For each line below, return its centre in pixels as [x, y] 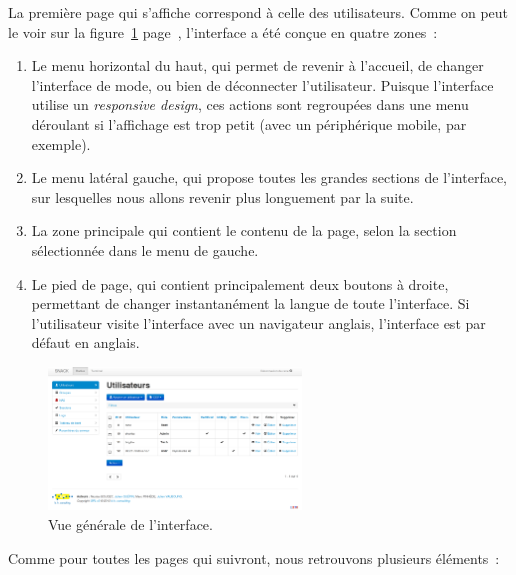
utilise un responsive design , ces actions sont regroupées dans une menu [250, 104]
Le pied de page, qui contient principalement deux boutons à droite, [240, 283]
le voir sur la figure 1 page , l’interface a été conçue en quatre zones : [223, 31]
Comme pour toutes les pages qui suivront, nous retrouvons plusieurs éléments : [254, 557]
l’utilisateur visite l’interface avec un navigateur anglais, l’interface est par [258, 322]
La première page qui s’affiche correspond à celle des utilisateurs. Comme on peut [258, 12]
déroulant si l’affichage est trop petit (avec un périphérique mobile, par [249, 123]
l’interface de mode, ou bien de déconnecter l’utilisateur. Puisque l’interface [262, 84]
